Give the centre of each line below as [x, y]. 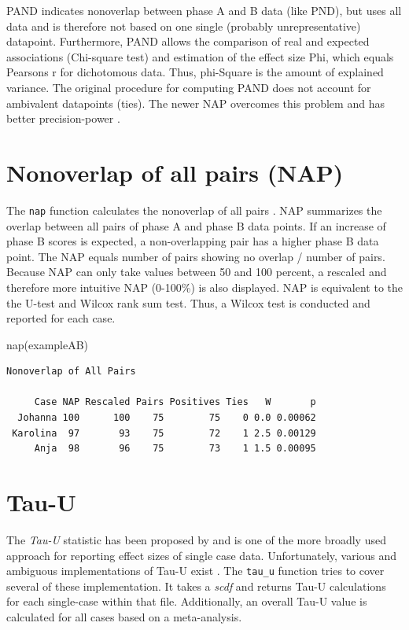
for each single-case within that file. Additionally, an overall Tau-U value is [187, 601]
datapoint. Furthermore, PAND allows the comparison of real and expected [188, 41]
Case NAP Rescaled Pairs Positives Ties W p [175, 402]
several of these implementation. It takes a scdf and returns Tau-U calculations [196, 586]
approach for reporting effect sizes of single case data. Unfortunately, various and [202, 555]
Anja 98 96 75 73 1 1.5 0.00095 [175, 449]
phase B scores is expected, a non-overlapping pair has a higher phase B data [193, 241]
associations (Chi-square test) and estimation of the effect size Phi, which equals [200, 56]
